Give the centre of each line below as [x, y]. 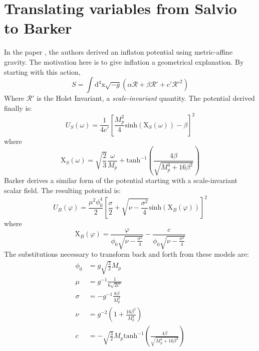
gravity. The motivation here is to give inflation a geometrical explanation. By [124, 61]
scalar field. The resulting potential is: [62, 190]
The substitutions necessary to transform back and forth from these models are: [126, 254]
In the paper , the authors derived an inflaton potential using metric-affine [118, 52]
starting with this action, [42, 71]
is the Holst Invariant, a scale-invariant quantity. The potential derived [146, 98]
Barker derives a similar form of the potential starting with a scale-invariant [121, 180]
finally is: [18, 108]
